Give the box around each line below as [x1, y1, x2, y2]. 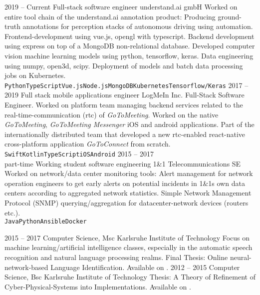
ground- [218, 11, 242, 21]
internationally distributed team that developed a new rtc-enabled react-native [4, 128, 246, 139]
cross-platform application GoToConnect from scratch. [4, 138, 171, 149]
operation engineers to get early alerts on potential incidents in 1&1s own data [4, 177, 245, 188]
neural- [230, 252, 252, 262]
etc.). [4, 207, 20, 217]
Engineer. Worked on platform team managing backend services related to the [4, 99, 243, 109]
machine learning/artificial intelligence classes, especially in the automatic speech [4, 242, 253, 252]
